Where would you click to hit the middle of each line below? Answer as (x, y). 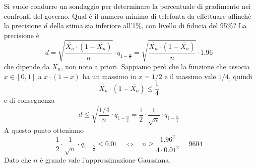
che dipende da (27, 66)
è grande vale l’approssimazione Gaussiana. (105, 159)
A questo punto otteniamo (44, 130)
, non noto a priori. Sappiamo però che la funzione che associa (155, 66)
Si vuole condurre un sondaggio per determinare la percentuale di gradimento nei (127, 6)
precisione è (22, 35)
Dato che (18, 159)
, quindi (241, 76)
